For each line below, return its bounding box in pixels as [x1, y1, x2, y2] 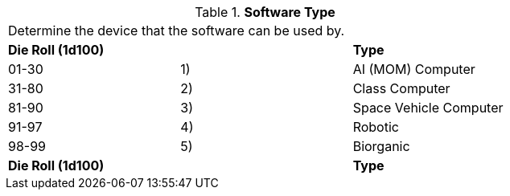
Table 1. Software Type [195, 4, 335, 20]
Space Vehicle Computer [352, 100, 504, 116]
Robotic [352, 119, 399, 135]
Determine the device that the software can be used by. [8, 22, 345, 39]
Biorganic [352, 138, 410, 154]
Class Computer [352, 80, 450, 96]
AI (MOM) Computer [352, 61, 475, 77]
